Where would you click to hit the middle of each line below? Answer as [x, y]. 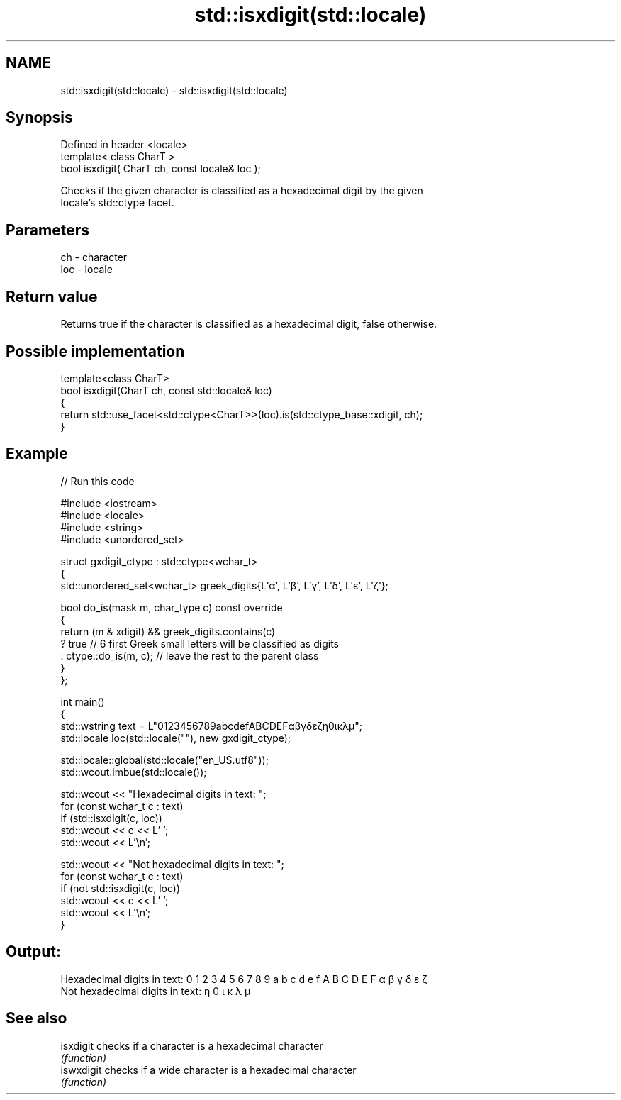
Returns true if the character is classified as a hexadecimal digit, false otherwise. [249, 324]
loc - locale [86, 270]
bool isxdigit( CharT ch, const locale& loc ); [161, 169]
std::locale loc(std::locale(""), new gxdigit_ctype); [176, 738]
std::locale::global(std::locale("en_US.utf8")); [164, 760]
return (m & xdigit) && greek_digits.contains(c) [168, 631]
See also [37, 1018]
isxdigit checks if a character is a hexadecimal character [192, 1045]
